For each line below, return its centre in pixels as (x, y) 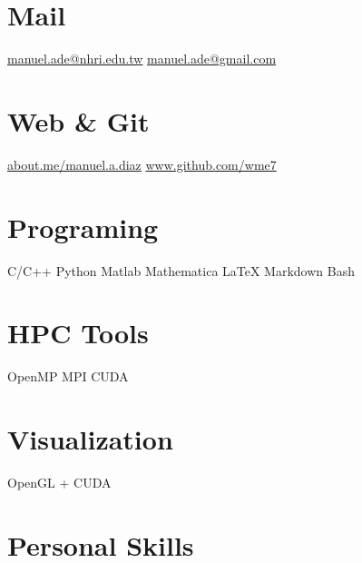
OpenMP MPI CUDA (68, 376)
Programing (83, 227)
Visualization (90, 439)
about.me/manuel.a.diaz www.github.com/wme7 (142, 164)
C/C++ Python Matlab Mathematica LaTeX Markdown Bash (181, 270)
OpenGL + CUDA (59, 482)
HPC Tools (78, 333)
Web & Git (78, 120)
